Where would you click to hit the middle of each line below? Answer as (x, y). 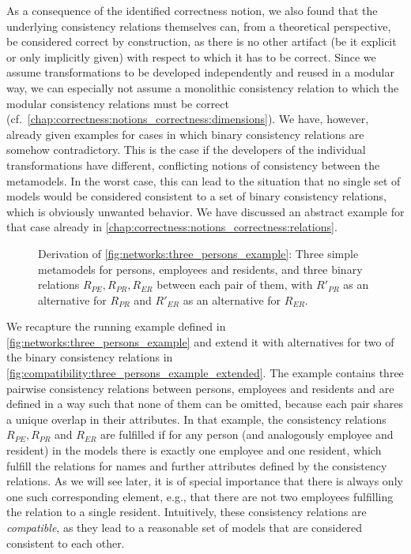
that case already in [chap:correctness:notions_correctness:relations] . (172, 227)
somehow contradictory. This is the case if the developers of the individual (186, 150)
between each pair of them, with (235, 284)
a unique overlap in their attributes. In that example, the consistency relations (196, 419)
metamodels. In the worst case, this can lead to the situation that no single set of (204, 180)
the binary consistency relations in (90, 357)
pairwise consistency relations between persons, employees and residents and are (200, 388)
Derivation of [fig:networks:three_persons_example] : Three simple (198, 253)
